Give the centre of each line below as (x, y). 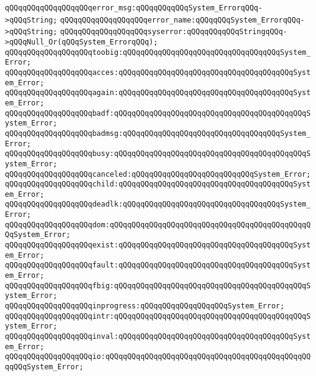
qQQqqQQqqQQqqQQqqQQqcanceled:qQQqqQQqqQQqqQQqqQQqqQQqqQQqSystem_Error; (158, 174)
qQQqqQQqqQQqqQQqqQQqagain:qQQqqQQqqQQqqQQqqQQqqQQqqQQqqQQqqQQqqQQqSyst (158, 93)
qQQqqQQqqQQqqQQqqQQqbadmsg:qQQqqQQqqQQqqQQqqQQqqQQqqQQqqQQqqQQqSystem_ (158, 133)
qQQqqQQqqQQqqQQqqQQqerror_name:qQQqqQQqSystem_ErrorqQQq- (182, 20)
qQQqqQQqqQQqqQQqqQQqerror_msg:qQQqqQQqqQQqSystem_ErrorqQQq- (134, 8)
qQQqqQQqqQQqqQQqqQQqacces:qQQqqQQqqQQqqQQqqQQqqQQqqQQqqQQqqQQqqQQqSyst (158, 72)
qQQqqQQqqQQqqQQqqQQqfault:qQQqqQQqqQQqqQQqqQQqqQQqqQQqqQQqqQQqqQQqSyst (158, 265)
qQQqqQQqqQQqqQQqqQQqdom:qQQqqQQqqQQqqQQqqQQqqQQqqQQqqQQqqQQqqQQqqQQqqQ (158, 225)
